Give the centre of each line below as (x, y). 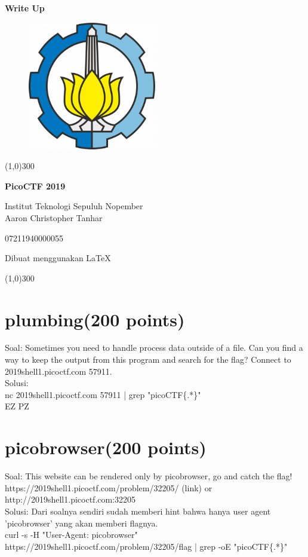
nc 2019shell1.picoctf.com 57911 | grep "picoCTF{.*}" (103, 394)
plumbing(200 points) (95, 319)
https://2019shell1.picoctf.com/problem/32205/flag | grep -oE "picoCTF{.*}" (146, 546)
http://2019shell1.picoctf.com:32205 (70, 499)
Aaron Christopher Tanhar (54, 217)
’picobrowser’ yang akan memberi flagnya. (81, 523)
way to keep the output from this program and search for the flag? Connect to (148, 359)
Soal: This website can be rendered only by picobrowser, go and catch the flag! (149, 476)
